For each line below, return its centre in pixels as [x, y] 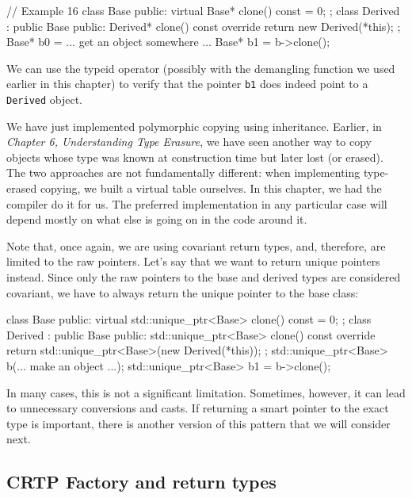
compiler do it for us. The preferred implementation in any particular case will [197, 203]
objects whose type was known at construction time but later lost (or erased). [195, 157]
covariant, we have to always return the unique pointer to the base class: [183, 292]
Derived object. [45, 100]
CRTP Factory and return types [141, 482]
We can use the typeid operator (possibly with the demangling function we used [201, 68]
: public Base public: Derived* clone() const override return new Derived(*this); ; [204, 26]
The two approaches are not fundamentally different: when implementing [183, 172]
